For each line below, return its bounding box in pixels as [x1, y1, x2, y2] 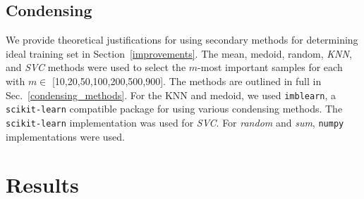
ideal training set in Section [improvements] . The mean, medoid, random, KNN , [6, 46, 352, 60]
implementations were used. [6, 129, 125, 143]
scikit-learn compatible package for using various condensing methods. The [6, 101, 343, 116]
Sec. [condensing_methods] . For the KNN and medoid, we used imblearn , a [6, 87, 336, 102]
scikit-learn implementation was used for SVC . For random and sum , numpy [6, 115, 344, 129]
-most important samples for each [198, 60, 343, 75]
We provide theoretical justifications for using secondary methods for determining [6, 32, 358, 47]
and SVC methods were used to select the [6, 60, 186, 75]
